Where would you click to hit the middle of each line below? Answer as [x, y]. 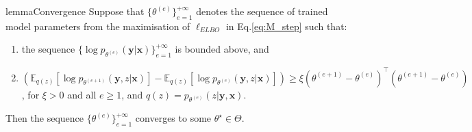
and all [82, 94]
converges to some [173, 118]
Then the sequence [45, 118]
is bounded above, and [222, 49]
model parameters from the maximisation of [98, 26]
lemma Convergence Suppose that [75, 11]
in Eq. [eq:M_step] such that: [286, 26]
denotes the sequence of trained [262, 11]
